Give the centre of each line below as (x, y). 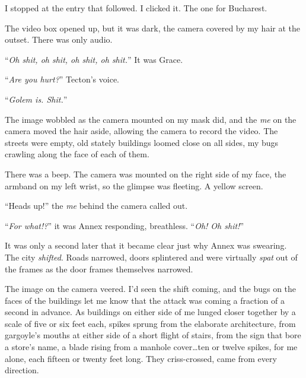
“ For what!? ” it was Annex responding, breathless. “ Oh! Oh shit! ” (125, 225)
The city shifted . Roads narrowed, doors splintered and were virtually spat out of (151, 257)
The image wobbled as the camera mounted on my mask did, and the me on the (151, 119)
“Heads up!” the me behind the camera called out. (96, 206)
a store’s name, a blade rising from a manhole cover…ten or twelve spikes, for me (151, 347)
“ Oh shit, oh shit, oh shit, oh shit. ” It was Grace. (94, 59)
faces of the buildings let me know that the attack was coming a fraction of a (145, 300)
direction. (22, 370)
